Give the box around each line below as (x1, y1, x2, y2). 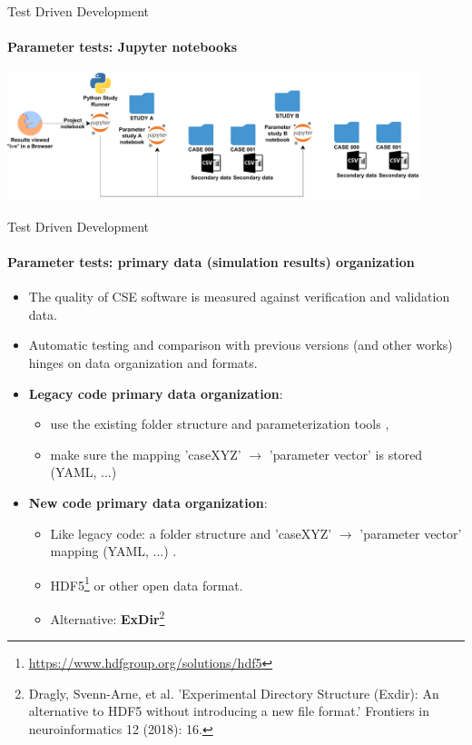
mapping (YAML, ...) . (50, 541, 177, 561)
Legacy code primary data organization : (28, 383, 283, 402)
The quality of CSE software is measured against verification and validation (28, 287, 450, 306)
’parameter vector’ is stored (269, 444, 423, 463)
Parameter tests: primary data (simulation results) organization (7, 253, 415, 272)
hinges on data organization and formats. (28, 353, 258, 372)
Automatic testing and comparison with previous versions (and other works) (28, 335, 453, 354)
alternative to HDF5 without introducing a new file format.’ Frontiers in (28, 701, 429, 720)
